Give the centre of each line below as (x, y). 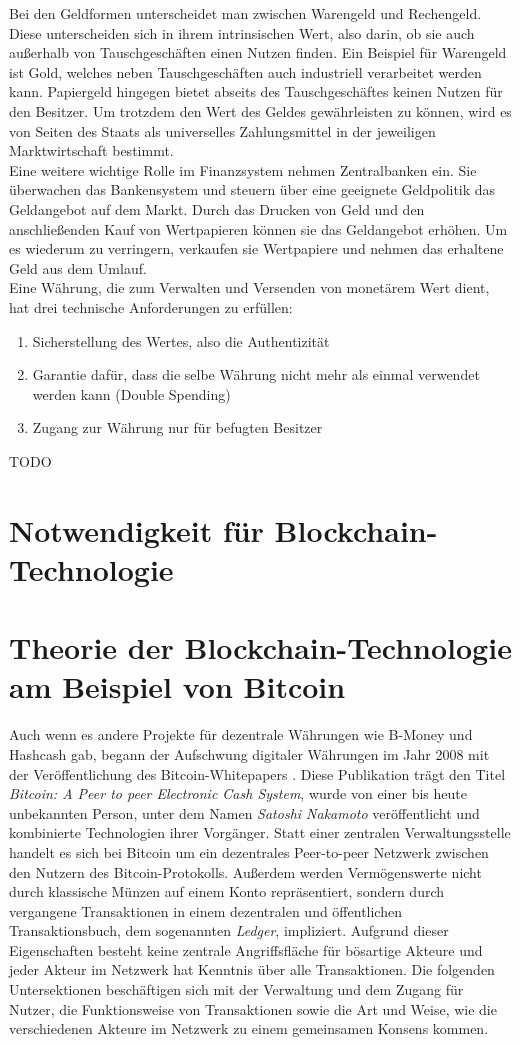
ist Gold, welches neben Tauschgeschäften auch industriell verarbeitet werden (245, 71)
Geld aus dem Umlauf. (78, 267)
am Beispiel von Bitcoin (177, 686)
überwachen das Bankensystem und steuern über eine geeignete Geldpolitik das (252, 189)
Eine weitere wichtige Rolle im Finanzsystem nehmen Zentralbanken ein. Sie (243, 169)
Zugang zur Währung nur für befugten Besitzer (177, 427)
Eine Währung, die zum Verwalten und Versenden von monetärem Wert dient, (249, 287)
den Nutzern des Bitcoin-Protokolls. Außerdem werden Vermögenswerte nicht (245, 871)
